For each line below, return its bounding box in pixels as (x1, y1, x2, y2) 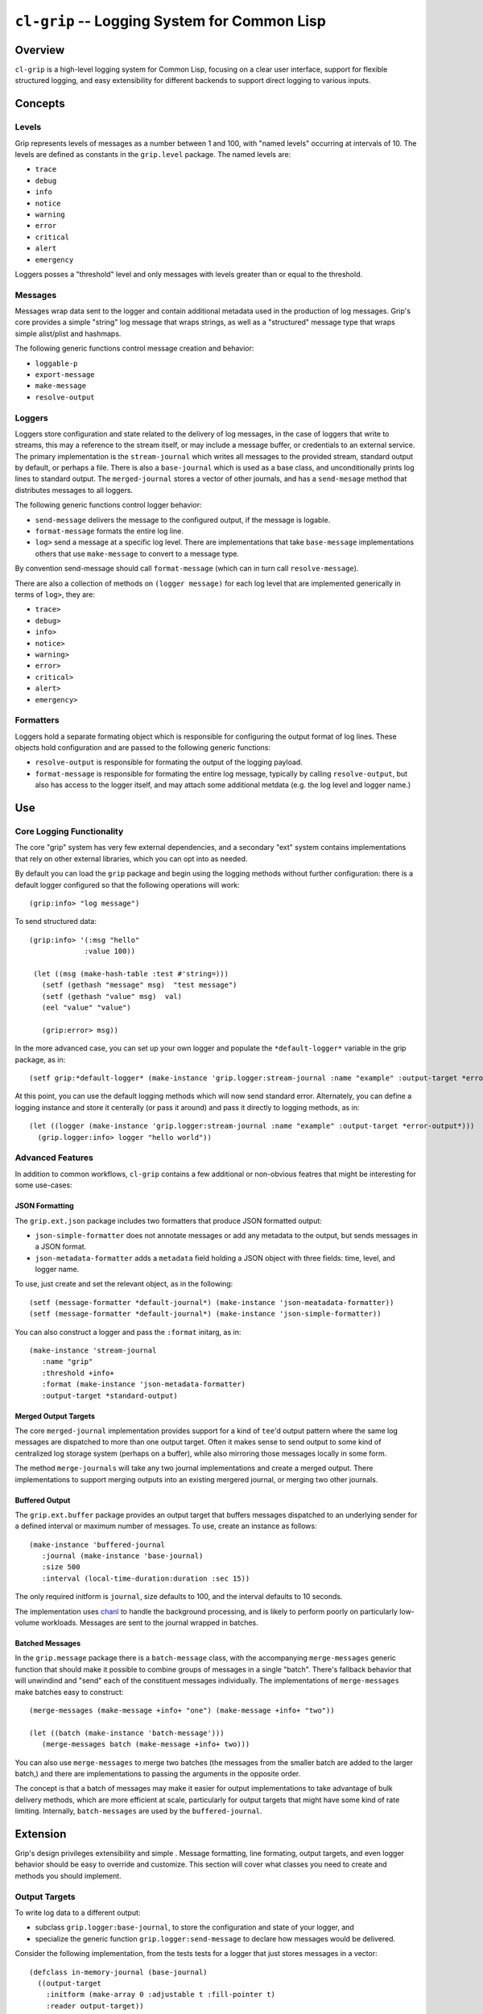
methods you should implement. (14, 1871, 122, 1880)
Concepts (14, 97, 65, 110)
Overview (14, 43, 65, 56)
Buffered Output (14, 1495, 71, 1505)
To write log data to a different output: (14, 1908, 141, 1917)
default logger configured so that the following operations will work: (14, 880, 241, 889)
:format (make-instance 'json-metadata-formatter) (41, 1380, 246, 1389)
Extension (14, 1827, 67, 1841)
